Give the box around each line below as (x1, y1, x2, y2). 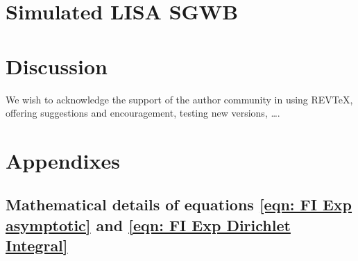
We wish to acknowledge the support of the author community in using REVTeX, (6, 92, 353, 106)
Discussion (6, 51, 108, 80)
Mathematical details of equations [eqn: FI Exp (6, 194, 352, 215)
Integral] (6, 235, 68, 256)
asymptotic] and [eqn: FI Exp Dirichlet (6, 214, 291, 235)
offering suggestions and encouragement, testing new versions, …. (6, 106, 280, 120)
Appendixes (6, 146, 120, 174)
